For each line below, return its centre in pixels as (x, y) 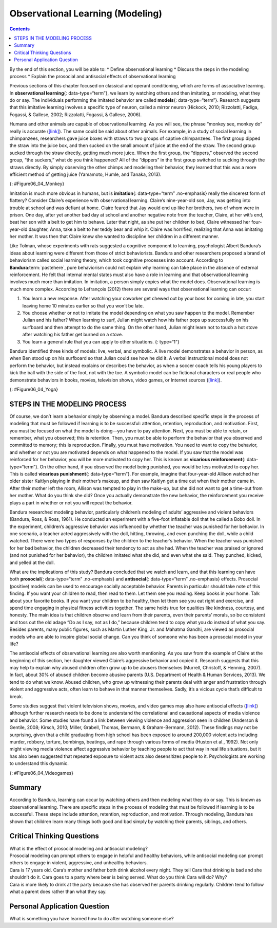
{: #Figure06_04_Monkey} (37, 184)
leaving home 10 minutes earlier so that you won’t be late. (83, 305)
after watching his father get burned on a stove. (73, 335)
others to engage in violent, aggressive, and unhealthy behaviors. (79, 863)
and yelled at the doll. (32, 562)
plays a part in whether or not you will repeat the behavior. (71, 503)
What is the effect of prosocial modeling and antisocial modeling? (79, 848)
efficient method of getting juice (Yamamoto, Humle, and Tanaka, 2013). (85, 174)
